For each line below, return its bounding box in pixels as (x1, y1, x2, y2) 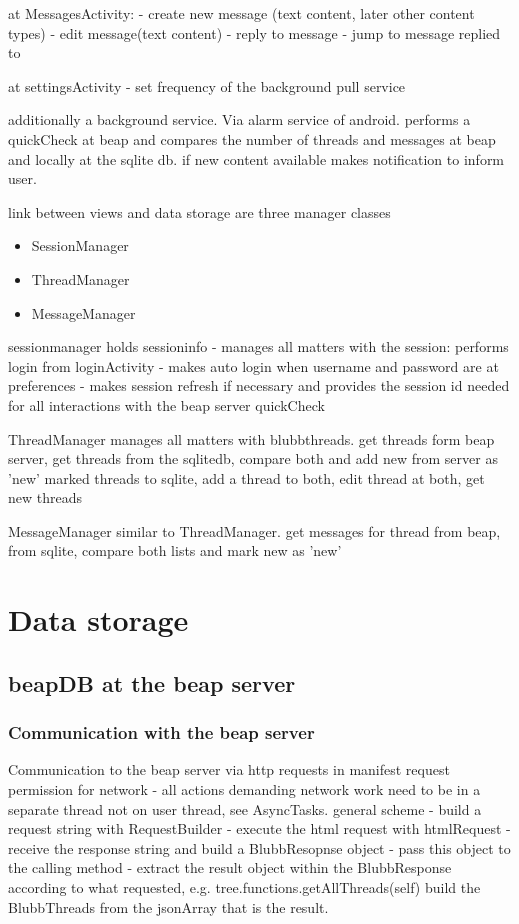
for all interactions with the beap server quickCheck (8, 394, 325, 415)
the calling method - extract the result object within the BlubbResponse (8, 857, 452, 878)
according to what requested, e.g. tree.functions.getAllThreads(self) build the (8, 877, 481, 897)
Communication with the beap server (8, 720, 315, 745)
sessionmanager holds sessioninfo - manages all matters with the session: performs (8, 336, 509, 357)
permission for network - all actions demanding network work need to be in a (8, 779, 481, 800)
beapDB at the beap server (8, 667, 296, 698)
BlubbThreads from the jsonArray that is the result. (8, 896, 329, 917)
